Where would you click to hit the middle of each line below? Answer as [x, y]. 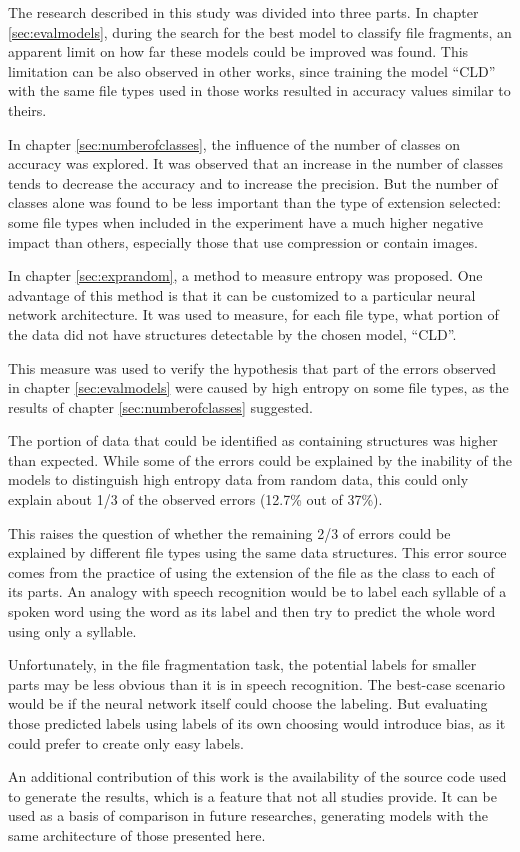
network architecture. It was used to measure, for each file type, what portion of [253, 314]
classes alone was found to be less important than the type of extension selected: [254, 202]
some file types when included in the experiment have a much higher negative [246, 221]
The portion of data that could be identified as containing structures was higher [253, 440]
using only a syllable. [72, 630]
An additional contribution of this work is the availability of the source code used [257, 776]
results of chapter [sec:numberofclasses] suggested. [160, 406]
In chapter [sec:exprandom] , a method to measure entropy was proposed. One [245, 275]
